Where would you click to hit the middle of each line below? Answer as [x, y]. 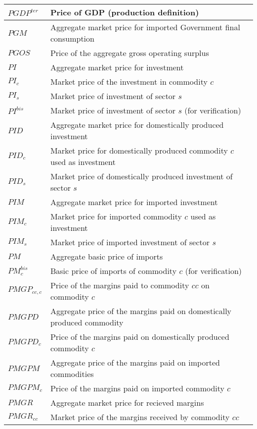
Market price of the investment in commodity [129, 81]
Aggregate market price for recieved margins [127, 402]
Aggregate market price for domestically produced [137, 125]
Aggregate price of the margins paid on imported [135, 362]
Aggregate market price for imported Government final [145, 27]
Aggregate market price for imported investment [134, 202]
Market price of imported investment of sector [130, 242]
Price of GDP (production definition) [125, 12]
